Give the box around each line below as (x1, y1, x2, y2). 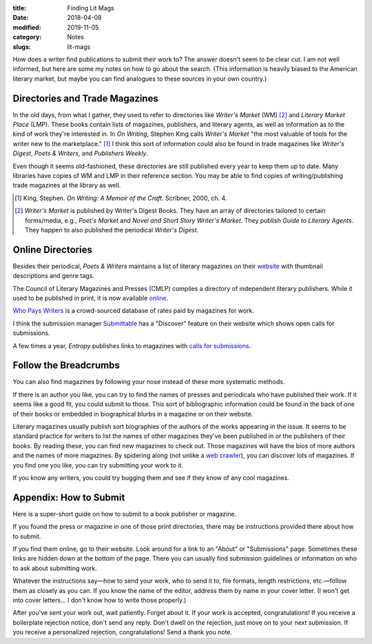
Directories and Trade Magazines (12, 92, 158, 104)
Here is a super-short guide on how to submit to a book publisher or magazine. (12, 510, 237, 518)
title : (12, 4, 27, 12)
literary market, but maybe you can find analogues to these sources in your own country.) (12, 74, 267, 83)
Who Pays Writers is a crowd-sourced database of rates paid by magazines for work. (12, 307, 254, 315)
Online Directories (12, 243, 92, 255)
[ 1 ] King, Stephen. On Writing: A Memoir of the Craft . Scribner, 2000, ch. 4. (14, 194, 227, 202)
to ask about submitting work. (12, 564, 98, 572)
